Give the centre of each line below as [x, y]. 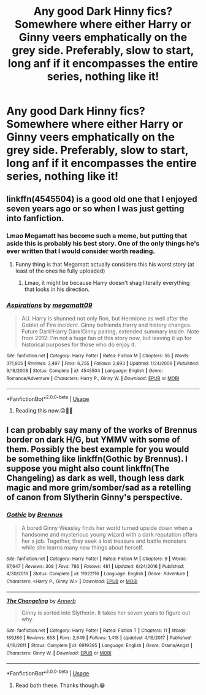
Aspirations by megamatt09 [49, 305]
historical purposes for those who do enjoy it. [78, 344]
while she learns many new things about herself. [82, 548]
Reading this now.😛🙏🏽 [44, 411]
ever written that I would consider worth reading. [81, 251]
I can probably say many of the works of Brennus [102, 430]
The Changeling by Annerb [41, 600]
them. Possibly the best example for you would [98, 449]
